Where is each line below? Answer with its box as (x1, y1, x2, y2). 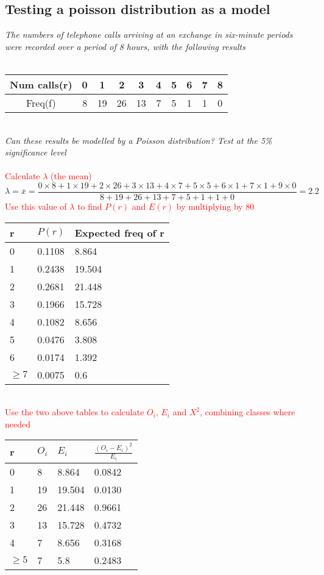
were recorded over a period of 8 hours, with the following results (5, 40, 245, 52)
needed (5, 417, 30, 430)
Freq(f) (26, 95, 56, 110)
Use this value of (5, 200, 67, 213)
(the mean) (51, 170, 92, 182)
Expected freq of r (74, 225, 164, 240)
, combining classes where (200, 405, 295, 418)
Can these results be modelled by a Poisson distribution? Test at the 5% (5, 134, 272, 146)
